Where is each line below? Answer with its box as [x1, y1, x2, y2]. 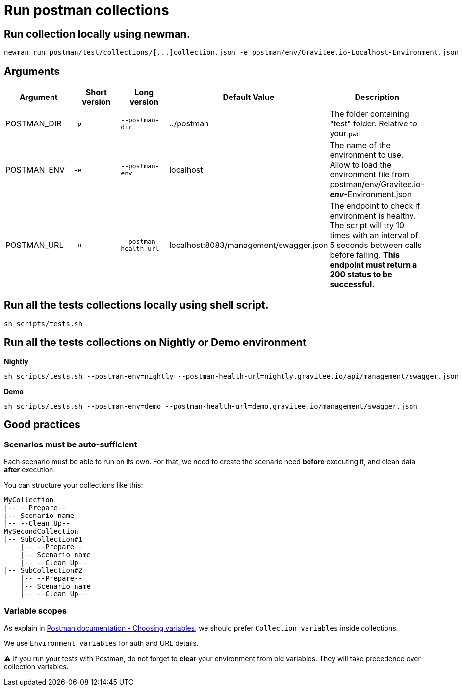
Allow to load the [330, 160, 392, 170]
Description [355, 92, 399, 102]
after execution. [4, 465, 55, 474]
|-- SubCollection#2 [4, 566, 83, 574]
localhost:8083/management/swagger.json [169, 240, 328, 250]
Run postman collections [4, 2, 169, 19]
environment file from [330, 170, 410, 180]
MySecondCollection [4, 527, 78, 535]
